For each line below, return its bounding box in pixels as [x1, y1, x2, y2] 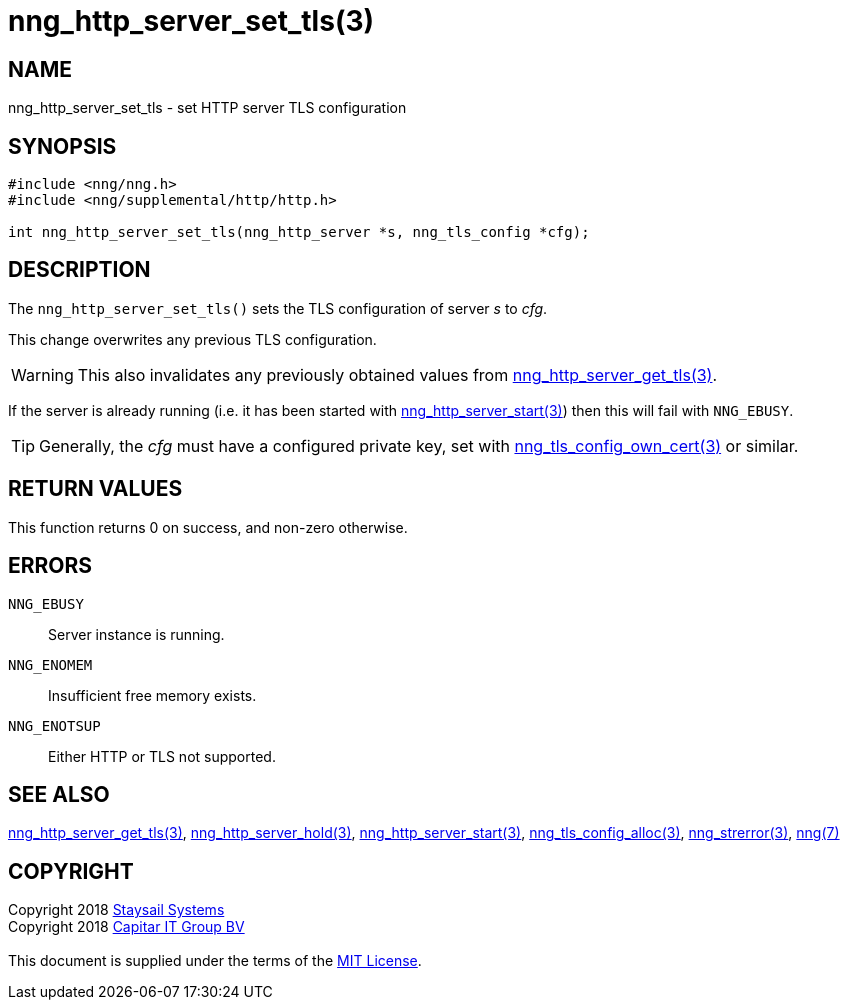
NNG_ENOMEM [8, 656, 93, 673]
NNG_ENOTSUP [8, 717, 101, 734]
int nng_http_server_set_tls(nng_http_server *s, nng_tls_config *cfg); [8, 224, 590, 241]
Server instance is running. [48, 625, 225, 643]
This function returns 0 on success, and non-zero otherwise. [8, 518, 408, 536]
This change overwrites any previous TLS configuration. [8, 330, 377, 348]
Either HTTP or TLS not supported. [48, 747, 276, 765]
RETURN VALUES [8, 476, 183, 502]
